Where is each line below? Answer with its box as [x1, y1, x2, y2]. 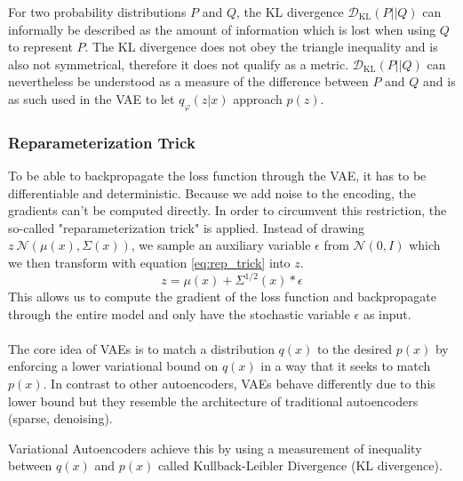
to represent [8, 37, 73, 56]
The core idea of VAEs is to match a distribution [8, 339, 275, 357]
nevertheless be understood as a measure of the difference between [8, 72, 369, 91]
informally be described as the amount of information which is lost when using [8, 20, 436, 38]
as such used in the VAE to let [8, 89, 175, 108]
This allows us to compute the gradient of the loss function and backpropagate [8, 287, 436, 306]
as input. [363, 304, 411, 323]
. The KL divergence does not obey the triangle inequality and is [84, 37, 438, 56]
